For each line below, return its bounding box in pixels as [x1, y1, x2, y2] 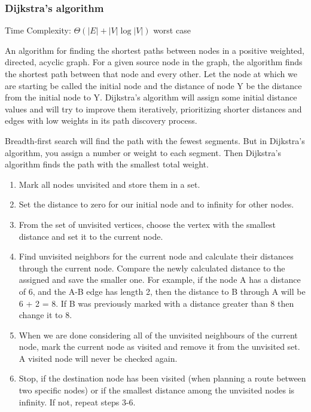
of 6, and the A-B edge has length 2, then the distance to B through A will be [19, 285, 306, 297]
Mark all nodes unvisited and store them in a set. [19, 178, 200, 190]
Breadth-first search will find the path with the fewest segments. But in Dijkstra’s [5, 134, 305, 147]
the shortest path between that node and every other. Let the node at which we [5, 68, 297, 80]
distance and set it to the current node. [19, 230, 163, 242]
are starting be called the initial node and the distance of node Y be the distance [5, 79, 302, 91]
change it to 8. [19, 309, 72, 321]
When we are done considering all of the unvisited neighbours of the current [19, 328, 298, 341]
